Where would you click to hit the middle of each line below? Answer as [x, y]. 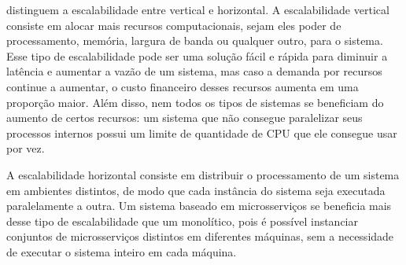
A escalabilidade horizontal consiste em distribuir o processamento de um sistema [203, 174]
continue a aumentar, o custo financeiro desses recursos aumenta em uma [183, 86]
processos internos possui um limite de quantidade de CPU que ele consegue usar [202, 132]
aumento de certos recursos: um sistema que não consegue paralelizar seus [185, 118]
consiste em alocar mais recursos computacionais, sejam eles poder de [174, 25]
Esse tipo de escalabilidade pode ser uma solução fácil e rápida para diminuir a [197, 55]
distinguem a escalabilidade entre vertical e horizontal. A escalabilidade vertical [198, 9]
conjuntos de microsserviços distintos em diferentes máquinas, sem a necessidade [200, 236]
